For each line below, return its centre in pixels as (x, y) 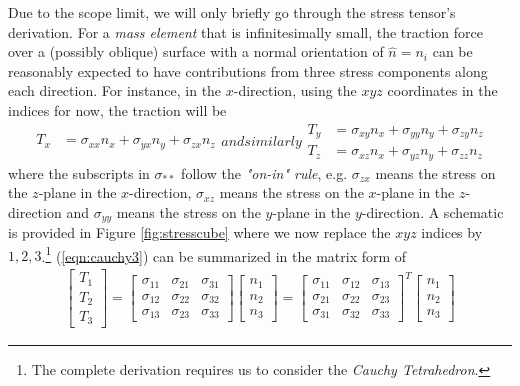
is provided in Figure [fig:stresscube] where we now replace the (199, 232)
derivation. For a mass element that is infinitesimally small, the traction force (245, 31)
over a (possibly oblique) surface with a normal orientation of (196, 51)
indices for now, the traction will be (117, 109)
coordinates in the (442, 90)
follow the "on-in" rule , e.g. (264, 172)
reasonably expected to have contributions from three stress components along (248, 70)
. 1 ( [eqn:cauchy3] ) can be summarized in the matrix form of (224, 254)
